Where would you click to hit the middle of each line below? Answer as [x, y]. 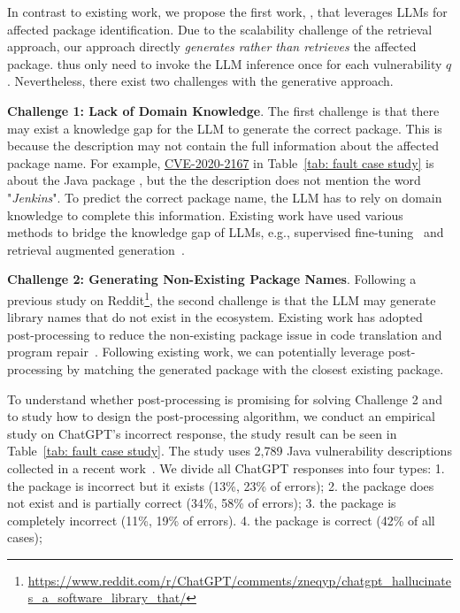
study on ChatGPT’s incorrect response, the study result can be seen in [202, 433]
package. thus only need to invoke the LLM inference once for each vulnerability [225, 63]
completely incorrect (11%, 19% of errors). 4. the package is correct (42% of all [221, 520]
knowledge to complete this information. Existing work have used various [205, 215]
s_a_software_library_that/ [107, 598]
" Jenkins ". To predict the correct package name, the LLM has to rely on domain [225, 197]
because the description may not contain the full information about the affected [223, 146]
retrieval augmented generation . [96, 249]
